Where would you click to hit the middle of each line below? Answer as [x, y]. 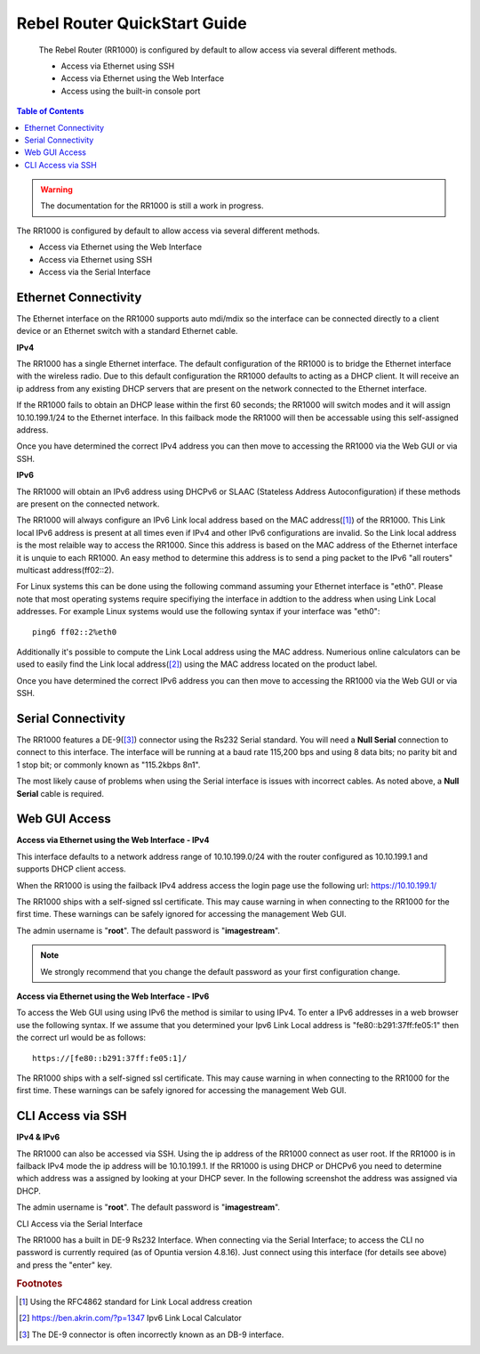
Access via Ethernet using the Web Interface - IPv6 [113, 996]
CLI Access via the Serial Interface [80, 1223]
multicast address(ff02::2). [65, 570]
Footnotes [40, 1284]
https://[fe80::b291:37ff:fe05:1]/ [110, 1058]
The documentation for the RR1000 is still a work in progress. [152, 206]
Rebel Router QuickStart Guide [132, 23]
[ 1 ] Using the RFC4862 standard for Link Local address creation [136, 1301]
